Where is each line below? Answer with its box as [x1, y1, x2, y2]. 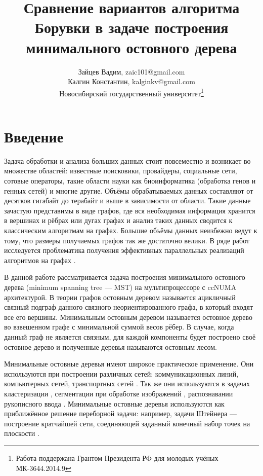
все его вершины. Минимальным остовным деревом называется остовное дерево [4, 311, 252, 322]
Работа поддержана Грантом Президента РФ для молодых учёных [16, 452, 218, 463]
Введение [4, 126, 64, 147]
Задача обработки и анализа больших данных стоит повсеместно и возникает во [4, 155, 251, 166]
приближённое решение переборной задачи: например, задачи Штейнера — [4, 408, 237, 419]
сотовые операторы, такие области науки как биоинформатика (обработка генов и [4, 175, 256, 186]
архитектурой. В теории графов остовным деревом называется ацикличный [4, 291, 236, 302]
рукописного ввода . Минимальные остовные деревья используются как [4, 398, 225, 409]
